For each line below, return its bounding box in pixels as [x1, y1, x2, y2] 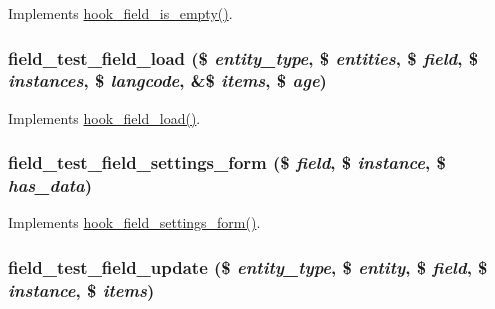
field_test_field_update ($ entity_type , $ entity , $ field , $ [8, 254, 488, 279]
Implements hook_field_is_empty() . [8, 3, 233, 23]
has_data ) [8, 173, 93, 198]
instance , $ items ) [8, 277, 155, 302]
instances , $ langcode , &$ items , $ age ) [8, 68, 327, 93]
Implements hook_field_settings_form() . [8, 212, 261, 233]
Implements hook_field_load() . [8, 107, 201, 128]
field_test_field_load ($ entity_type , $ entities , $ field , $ [8, 45, 479, 70]
